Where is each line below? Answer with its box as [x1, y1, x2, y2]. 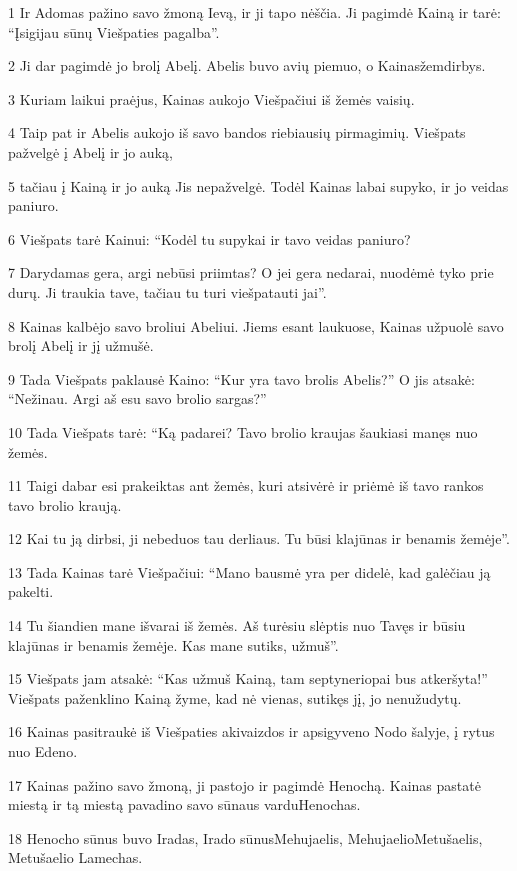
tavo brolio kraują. [8, 494, 122, 515]
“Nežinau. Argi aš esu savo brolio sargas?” [8, 388, 267, 409]
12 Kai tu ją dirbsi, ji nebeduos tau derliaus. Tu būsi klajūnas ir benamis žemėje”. [8, 528, 510, 549]
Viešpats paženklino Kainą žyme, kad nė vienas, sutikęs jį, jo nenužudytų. [8, 687, 462, 708]
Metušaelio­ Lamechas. [8, 847, 143, 868]
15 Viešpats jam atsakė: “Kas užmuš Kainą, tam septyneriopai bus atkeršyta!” [8, 668, 488, 689]
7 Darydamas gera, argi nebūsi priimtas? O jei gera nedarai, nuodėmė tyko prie [8, 262, 494, 283]
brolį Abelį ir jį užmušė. [8, 335, 154, 356]
